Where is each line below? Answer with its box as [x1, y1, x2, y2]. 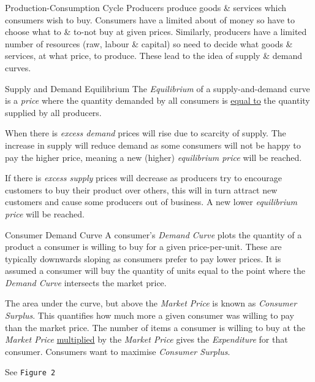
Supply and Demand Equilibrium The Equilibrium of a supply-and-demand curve [5, 82, 310, 95]
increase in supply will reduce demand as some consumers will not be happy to [5, 138, 301, 151]
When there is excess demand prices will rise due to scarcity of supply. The [5, 127, 286, 139]
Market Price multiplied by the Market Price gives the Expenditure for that [5, 333, 288, 346]
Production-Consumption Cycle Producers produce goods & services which [5, 1, 287, 14]
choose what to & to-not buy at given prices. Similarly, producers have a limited [5, 25, 307, 38]
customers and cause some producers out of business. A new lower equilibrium [5, 195, 297, 208]
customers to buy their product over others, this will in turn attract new [5, 183, 278, 196]
